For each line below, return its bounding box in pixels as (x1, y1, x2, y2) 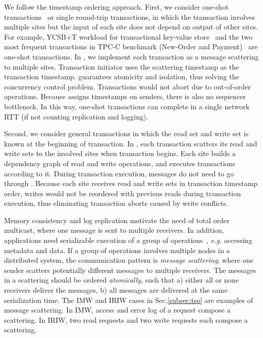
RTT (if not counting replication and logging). (4, 111, 148, 121)
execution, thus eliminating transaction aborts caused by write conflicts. (4, 198, 228, 208)
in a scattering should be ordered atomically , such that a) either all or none (4, 274, 239, 285)
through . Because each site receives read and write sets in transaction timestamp (4, 178, 258, 189)
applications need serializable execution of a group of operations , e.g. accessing (4, 235, 252, 245)
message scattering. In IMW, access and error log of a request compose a (4, 304, 231, 315)
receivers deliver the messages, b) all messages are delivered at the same (4, 285, 228, 295)
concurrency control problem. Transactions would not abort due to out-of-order (4, 81, 251, 91)
